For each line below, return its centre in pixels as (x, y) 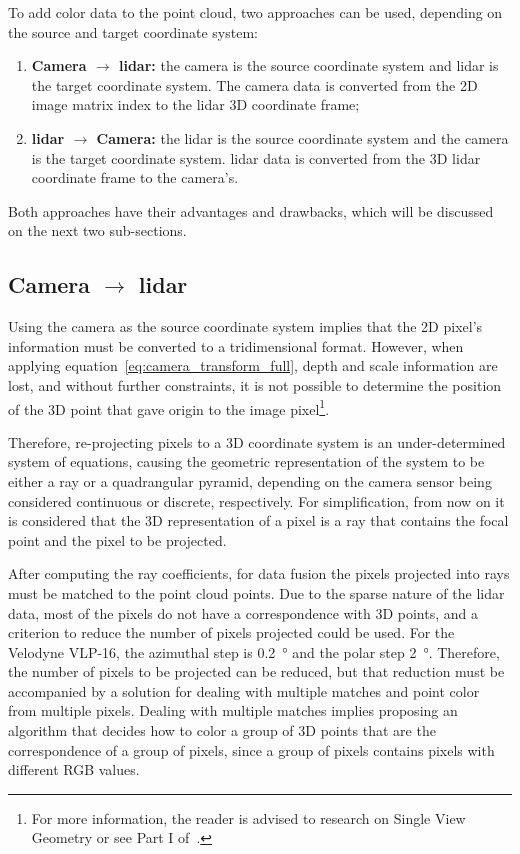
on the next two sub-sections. (97, 230)
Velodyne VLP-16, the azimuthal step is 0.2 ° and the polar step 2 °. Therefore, (254, 651)
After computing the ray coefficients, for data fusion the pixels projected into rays (259, 573)
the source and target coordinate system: (133, 31)
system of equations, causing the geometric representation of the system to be (246, 461)
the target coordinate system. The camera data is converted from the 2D (254, 84)
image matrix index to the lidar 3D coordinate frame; (195, 104)
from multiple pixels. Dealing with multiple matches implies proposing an (233, 710)
